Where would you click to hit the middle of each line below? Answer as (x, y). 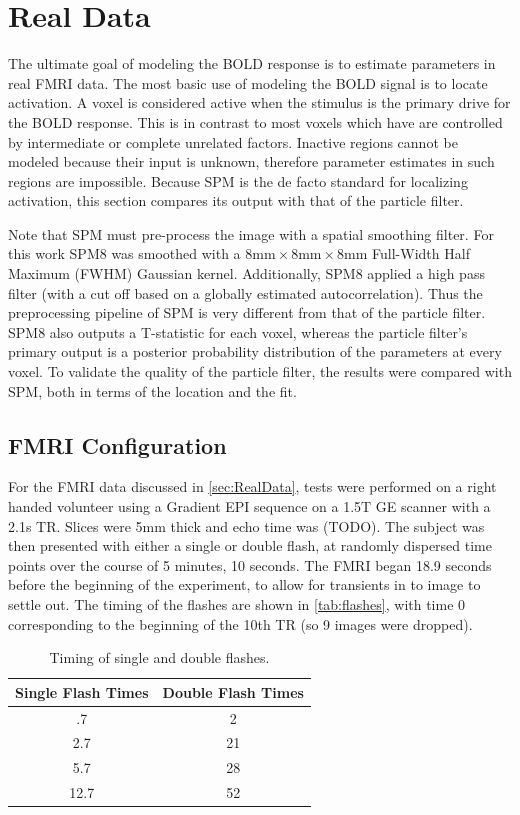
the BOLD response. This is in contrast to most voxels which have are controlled (255, 121)
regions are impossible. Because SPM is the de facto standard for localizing (238, 180)
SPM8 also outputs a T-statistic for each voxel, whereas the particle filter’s (238, 331)
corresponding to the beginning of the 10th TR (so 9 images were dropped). (240, 623)
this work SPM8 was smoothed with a (124, 253)
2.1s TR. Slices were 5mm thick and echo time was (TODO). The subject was (246, 525)
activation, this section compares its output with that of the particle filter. (236, 200)
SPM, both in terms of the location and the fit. (152, 390)
